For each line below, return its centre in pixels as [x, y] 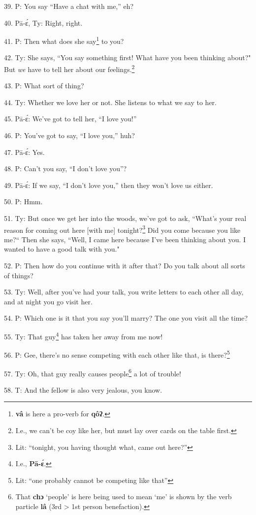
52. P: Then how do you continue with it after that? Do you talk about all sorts [125, 266]
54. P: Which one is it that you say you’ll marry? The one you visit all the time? [126, 318]
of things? [19, 275]
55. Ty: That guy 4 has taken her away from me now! [83, 336]
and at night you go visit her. [48, 301]
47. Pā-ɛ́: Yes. [24, 152]
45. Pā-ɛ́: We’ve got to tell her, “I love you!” [70, 119]
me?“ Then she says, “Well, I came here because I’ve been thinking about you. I [125, 239]
